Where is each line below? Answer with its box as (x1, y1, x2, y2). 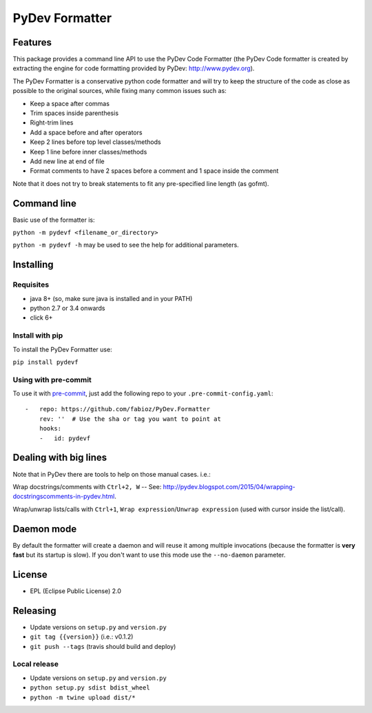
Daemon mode (12, 523, 77, 535)
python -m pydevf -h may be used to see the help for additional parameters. (12, 241, 239, 249)
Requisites (12, 280, 50, 289)
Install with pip (12, 331, 63, 340)
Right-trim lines (30, 118, 74, 127)
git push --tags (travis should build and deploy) (30, 642, 176, 650)
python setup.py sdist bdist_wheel (30, 684, 151, 692)
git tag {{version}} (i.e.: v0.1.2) (30, 632, 134, 641)
